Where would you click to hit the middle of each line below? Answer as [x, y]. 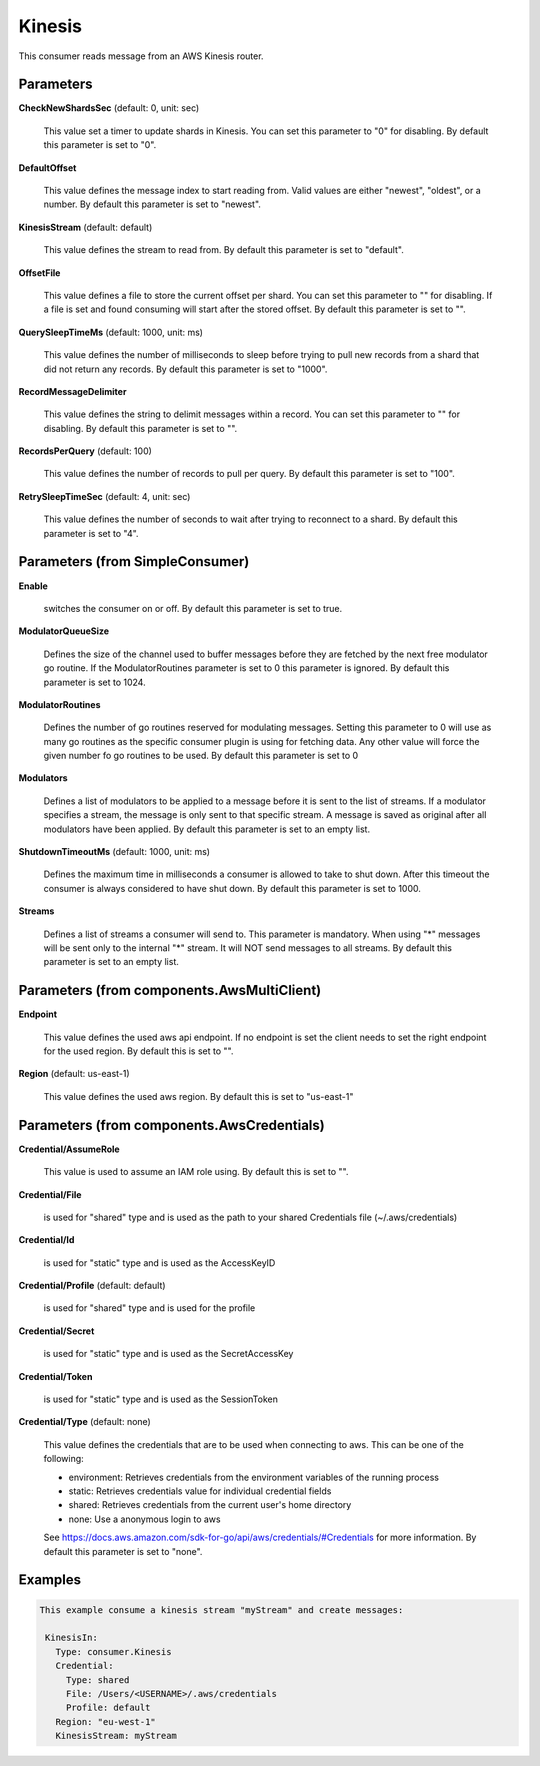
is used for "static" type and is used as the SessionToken [161, 1399]
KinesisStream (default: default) [85, 227]
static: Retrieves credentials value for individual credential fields [200, 1491]
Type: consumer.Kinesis [113, 1651]
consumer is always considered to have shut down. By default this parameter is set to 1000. [232, 888]
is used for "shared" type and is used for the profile [149, 1308]
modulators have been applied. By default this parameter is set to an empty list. [206, 829]
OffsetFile [39, 272]
